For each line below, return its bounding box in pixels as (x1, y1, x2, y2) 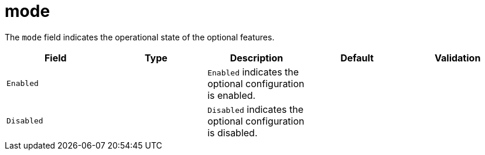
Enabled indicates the (207, 66, 299, 78)
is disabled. (207, 126, 258, 139)
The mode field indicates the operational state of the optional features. (5, 32, 275, 42)
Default (340, 51, 374, 64)
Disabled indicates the (207, 103, 303, 115)
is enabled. (207, 89, 256, 101)
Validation (435, 51, 481, 64)
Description (230, 51, 284, 64)
